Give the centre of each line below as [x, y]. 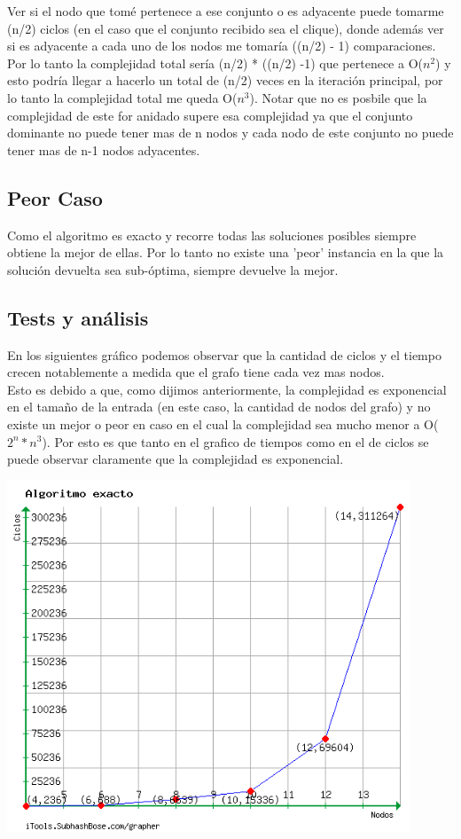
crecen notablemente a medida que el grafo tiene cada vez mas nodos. [196, 372]
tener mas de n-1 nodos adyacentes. [104, 149]
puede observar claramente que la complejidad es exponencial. [176, 459]
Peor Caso [55, 197]
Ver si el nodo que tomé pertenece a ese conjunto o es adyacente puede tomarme [226, 11]
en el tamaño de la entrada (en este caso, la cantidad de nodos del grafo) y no [219, 407]
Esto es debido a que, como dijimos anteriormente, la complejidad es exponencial [227, 389]
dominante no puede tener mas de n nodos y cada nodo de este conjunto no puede [230, 133]
